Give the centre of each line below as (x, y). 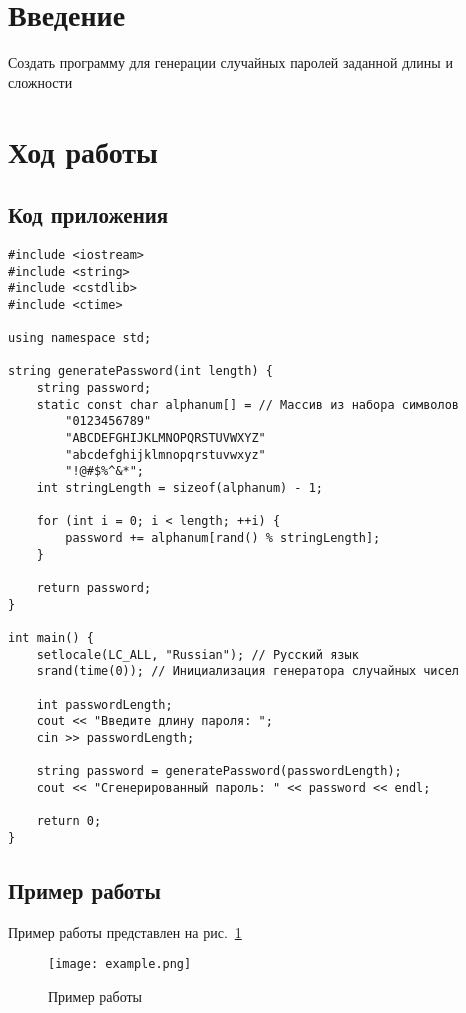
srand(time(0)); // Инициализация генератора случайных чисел (248, 671)
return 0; (69, 821)
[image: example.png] (120, 964)
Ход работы (83, 150)
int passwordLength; (104, 704)
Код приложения (88, 214)
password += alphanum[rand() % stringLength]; (223, 538)
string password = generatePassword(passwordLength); (219, 771)
